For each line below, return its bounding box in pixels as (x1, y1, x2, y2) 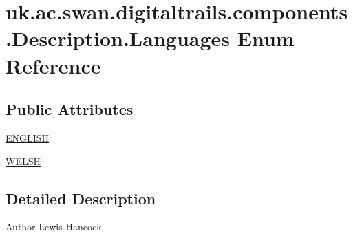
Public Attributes (6, 98, 133, 120)
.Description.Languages (6, 24, 231, 52)
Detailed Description (6, 187, 156, 208)
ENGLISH (6, 130, 50, 144)
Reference (6, 51, 101, 79)
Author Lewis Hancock (6, 219, 102, 234)
